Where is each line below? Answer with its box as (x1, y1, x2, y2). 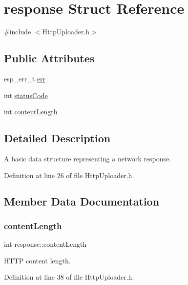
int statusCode (4, 90, 48, 100)
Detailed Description (4, 130, 111, 146)
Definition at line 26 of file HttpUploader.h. (4, 170, 134, 180)
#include (4, 26, 31, 37)
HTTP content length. (4, 255, 71, 265)
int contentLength (4, 106, 58, 117)
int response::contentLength (4, 239, 87, 249)
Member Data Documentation (4, 194, 160, 209)
